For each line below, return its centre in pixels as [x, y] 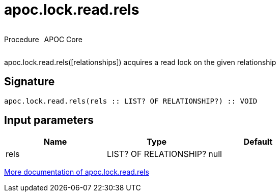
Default [258, 142]
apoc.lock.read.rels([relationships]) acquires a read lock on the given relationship [140, 62]
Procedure [22, 39]
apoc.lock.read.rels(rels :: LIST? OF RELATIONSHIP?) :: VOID [131, 101]
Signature [30, 82]
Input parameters [49, 120]
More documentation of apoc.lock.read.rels [77, 172]
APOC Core [63, 39]
